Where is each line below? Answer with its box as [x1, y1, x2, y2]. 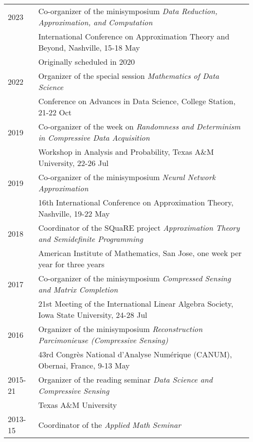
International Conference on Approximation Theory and [38, 31, 230, 42]
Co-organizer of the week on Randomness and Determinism [38, 121, 241, 132]
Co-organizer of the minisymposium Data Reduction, [38, 5, 217, 17]
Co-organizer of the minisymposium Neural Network [38, 171, 216, 183]
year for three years [38, 258, 105, 270]
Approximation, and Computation [38, 17, 153, 28]
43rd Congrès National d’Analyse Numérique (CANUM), [38, 349, 232, 360]
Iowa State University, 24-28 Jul [38, 309, 147, 320]
